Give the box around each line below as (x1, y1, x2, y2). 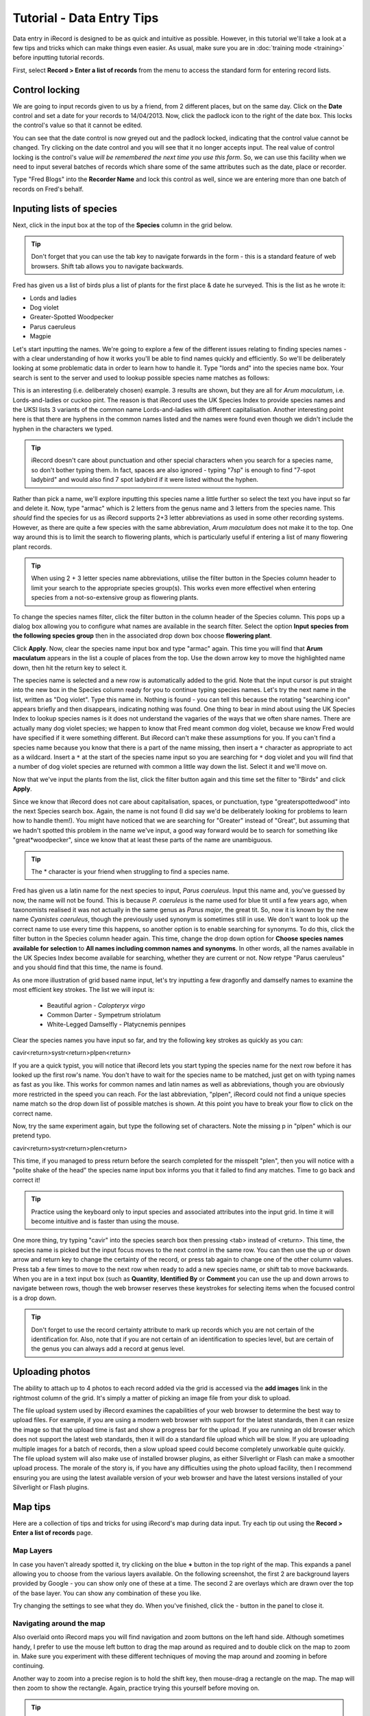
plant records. (12, 542, 53, 550)
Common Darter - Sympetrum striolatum (47, 1011, 161, 1019)
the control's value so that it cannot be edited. (12, 121, 143, 130)
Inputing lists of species (12, 202, 118, 214)
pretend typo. (12, 1131, 51, 1139)
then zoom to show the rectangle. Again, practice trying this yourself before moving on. (12, 1684, 260, 1692)
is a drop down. (12, 1294, 57, 1302)
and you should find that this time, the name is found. (12, 963, 164, 971)
